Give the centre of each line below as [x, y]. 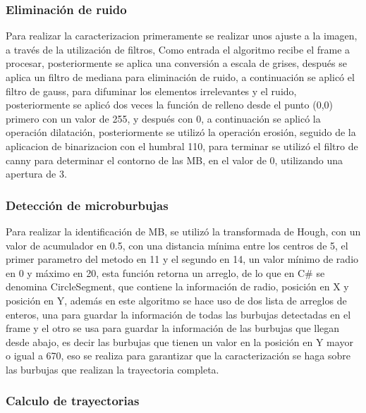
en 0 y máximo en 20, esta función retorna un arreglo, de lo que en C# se [165, 272]
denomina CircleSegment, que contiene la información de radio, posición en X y [177, 286]
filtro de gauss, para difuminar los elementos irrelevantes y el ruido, [151, 91]
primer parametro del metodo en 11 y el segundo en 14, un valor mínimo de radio [182, 259]
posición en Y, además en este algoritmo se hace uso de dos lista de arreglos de [176, 300]
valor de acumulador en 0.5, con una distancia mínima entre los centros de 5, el [177, 245]
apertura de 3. [36, 174]
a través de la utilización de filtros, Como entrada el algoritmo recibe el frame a [178, 49]
